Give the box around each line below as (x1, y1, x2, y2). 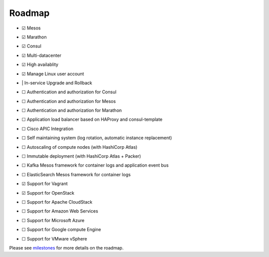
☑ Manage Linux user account (21, 70, 84, 77)
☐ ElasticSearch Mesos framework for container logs (21, 171, 131, 177)
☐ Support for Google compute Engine (21, 227, 102, 233)
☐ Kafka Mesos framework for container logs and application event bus (21, 162, 169, 168)
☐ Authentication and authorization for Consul (21, 89, 117, 95)
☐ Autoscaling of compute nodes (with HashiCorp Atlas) (21, 144, 137, 150)
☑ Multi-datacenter (21, 52, 62, 58)
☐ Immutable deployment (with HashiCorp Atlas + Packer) (21, 153, 141, 159)
